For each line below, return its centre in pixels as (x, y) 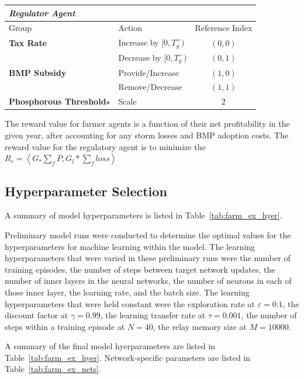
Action (130, 28)
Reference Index (224, 28)
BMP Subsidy (38, 72)
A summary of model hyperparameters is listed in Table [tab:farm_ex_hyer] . (144, 215)
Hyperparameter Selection (86, 191)
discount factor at (37, 315)
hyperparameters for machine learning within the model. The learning (130, 246)
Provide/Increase (148, 72)
